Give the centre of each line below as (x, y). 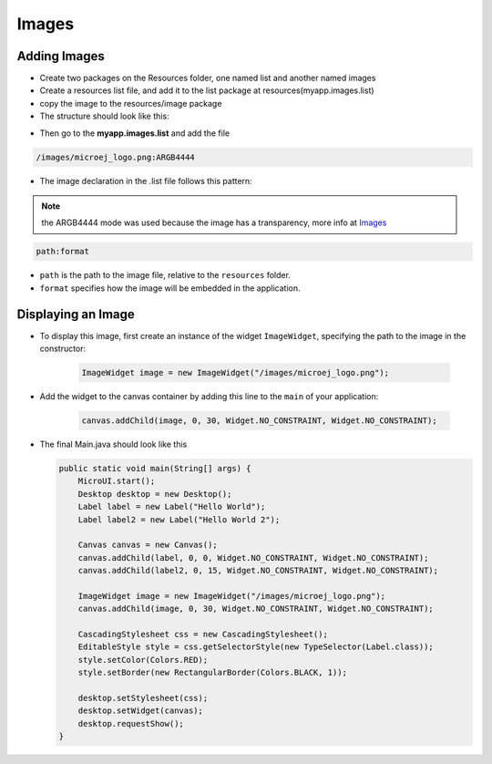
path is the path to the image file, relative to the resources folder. (165, 275)
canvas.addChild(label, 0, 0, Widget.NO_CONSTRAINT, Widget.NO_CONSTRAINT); (253, 558)
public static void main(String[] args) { (155, 468)
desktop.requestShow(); (131, 723)
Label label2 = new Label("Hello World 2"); (179, 519)
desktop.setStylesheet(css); (143, 698)
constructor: (63, 349)
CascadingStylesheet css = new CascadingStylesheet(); (203, 635)
